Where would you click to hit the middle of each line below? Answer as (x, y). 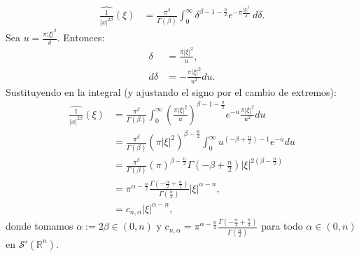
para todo (282, 226)
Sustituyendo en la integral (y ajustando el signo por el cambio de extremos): (171, 91)
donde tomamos (40, 226)
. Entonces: (81, 37)
